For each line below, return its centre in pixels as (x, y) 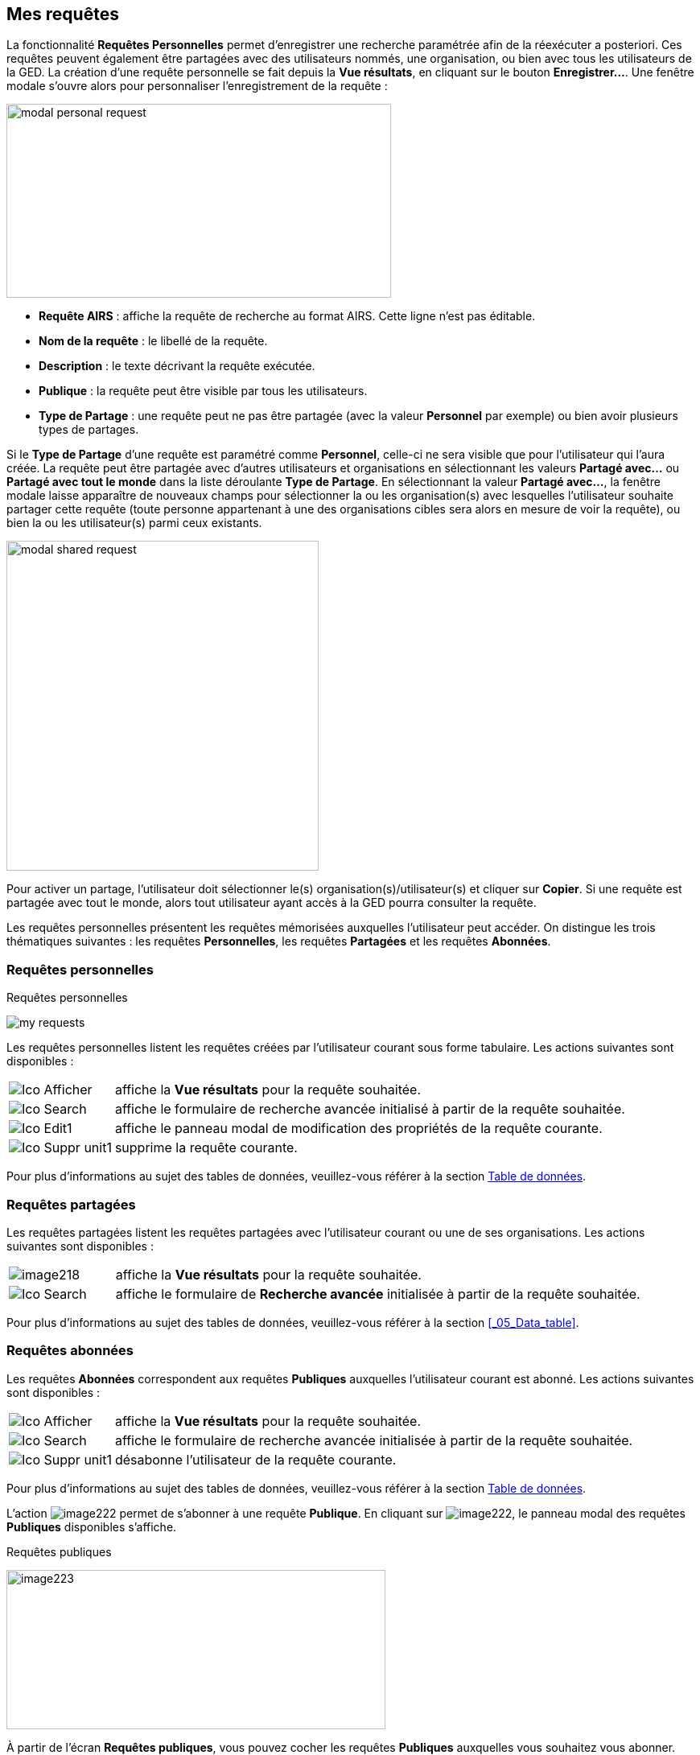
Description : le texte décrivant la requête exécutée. (177, 366)
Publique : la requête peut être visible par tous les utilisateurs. (203, 391)
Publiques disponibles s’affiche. (92, 1526)
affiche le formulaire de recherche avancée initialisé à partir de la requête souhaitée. (370, 1109)
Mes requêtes (63, 14)
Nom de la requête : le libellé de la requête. (153, 341)
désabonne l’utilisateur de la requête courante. (255, 1459)
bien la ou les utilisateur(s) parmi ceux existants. (134, 523)
